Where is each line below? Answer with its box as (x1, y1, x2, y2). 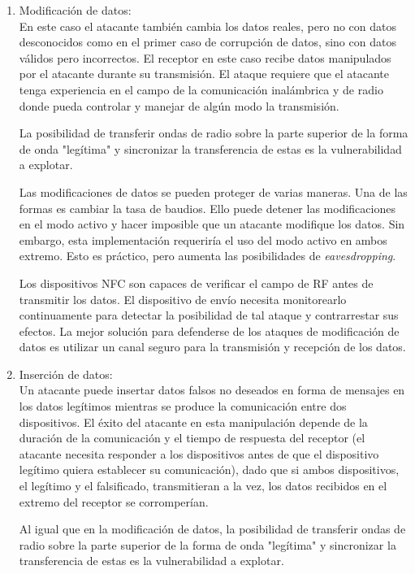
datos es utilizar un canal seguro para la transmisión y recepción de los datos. (19, 338, 406, 355)
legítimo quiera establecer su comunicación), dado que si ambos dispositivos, (19, 461, 400, 478)
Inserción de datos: (19, 365, 113, 382)
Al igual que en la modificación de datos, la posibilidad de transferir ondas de (19, 520, 406, 537)
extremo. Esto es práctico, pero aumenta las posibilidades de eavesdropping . (19, 247, 396, 264)
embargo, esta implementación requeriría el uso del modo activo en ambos (19, 231, 387, 248)
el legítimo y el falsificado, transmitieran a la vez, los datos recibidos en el (19, 477, 387, 494)
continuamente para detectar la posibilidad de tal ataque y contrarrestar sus (19, 307, 399, 324)
